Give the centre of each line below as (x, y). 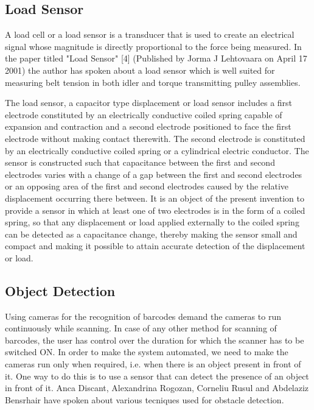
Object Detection (60, 290)
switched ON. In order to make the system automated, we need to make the (147, 352)
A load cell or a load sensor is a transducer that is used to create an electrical (150, 34)
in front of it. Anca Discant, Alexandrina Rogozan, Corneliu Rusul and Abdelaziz (157, 388)
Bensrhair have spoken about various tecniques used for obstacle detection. (145, 399)
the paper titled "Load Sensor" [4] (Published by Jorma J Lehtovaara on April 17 (156, 58)
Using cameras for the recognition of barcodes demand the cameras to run (143, 316)
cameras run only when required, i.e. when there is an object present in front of (153, 364)
